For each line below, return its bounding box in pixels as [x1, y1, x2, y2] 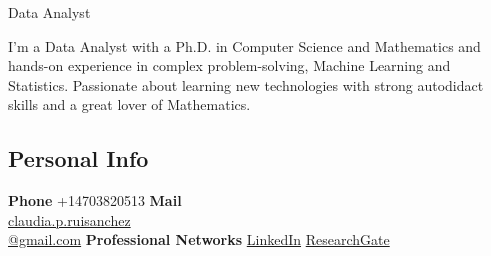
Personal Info [8, 143, 149, 174]
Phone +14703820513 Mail [8, 190, 182, 211]
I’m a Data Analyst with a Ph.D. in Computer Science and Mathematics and [8, 35, 481, 56]
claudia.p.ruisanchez [8, 209, 131, 230]
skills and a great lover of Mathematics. [8, 94, 251, 115]
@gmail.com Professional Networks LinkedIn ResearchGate [8, 229, 390, 250]
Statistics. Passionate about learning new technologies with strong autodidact [8, 74, 484, 95]
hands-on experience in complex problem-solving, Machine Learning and [8, 55, 451, 76]
